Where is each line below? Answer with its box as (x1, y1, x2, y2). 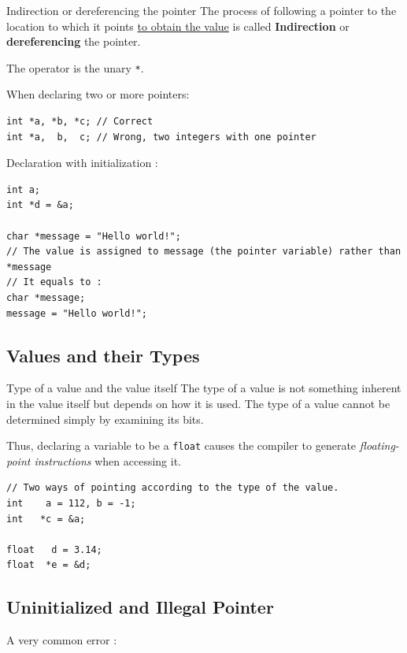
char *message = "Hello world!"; (6, 230, 181, 242)
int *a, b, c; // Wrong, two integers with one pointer (6, 131, 316, 143)
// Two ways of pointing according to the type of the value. (6, 482, 339, 494)
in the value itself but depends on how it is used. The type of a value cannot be (6, 395, 390, 411)
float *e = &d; (6, 559, 91, 571)
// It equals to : (6, 276, 102, 288)
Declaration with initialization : (6, 154, 158, 171)
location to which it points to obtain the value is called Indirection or (6, 17, 350, 34)
